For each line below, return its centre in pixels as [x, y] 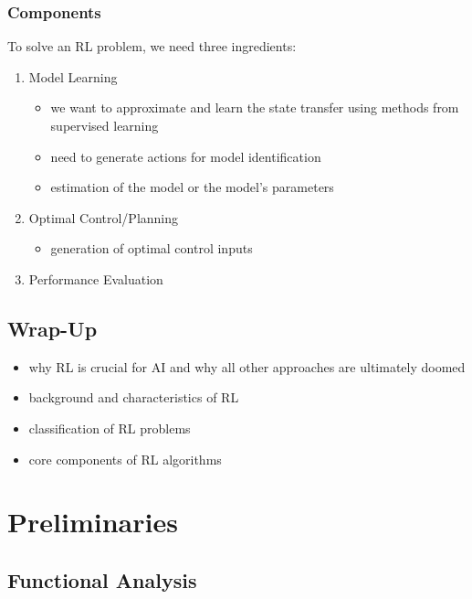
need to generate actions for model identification [186, 156]
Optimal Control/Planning [104, 217]
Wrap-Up [52, 328]
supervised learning [105, 125]
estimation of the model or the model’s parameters [192, 187]
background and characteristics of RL [134, 397]
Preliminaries [93, 522]
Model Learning [73, 76]
